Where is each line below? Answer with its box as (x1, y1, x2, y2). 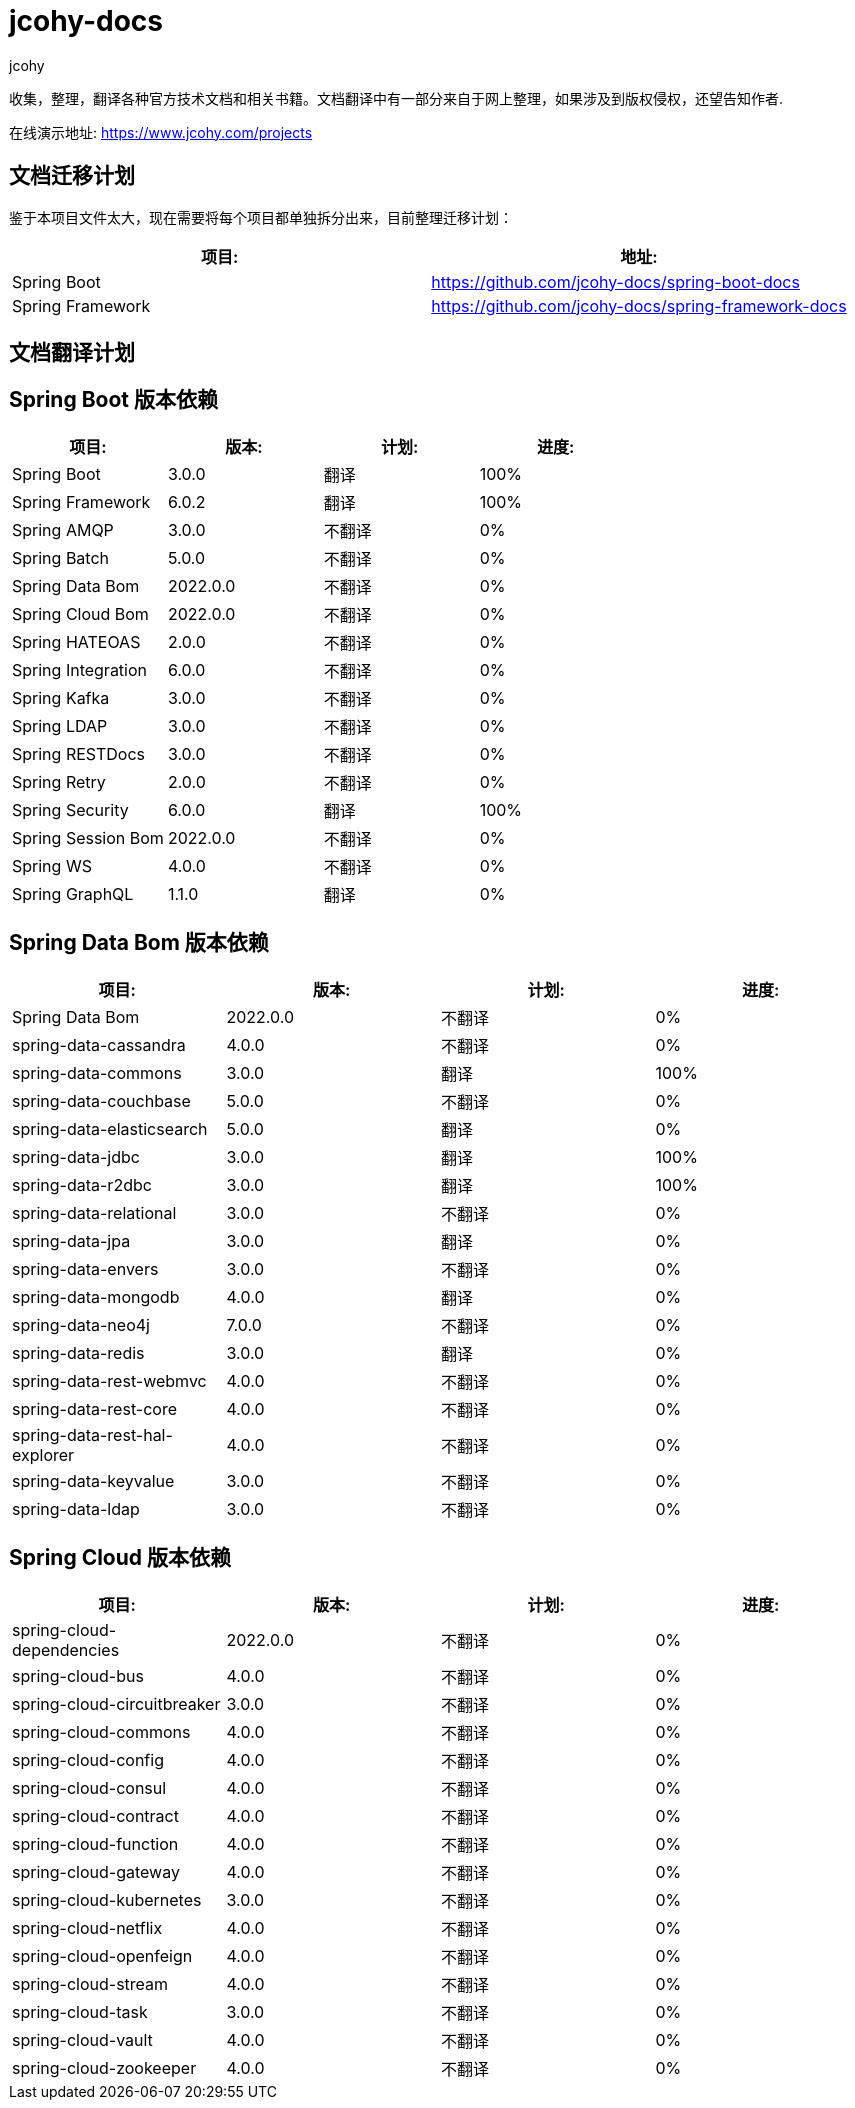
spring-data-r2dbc (12, 1174, 152, 1195)
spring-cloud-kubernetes (12, 1889, 202, 1910)
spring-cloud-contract (12, 1805, 179, 1826)
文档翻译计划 (9, 340, 135, 366)
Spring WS (12, 855, 92, 876)
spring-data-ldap (12, 1498, 140, 1519)
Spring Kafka (12, 687, 110, 708)
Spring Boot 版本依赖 (9, 387, 218, 413)
